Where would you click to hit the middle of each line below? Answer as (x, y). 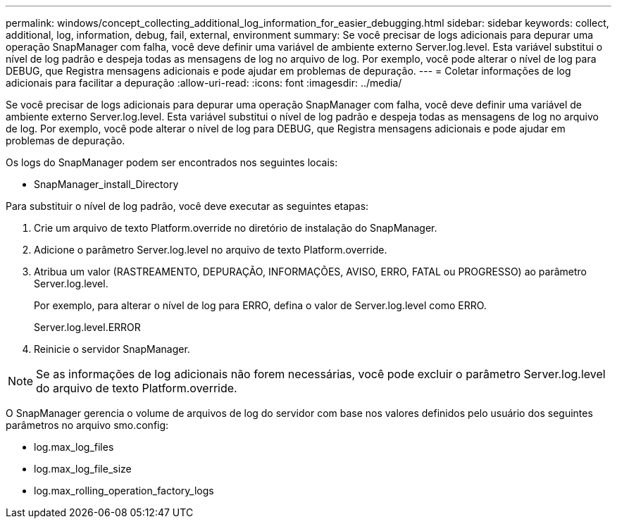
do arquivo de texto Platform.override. (137, 388)
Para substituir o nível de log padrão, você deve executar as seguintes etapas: (187, 206)
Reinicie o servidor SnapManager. (112, 349)
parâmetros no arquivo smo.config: (87, 425)
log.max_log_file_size (83, 469)
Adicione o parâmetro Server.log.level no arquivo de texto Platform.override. (211, 250)
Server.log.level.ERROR (87, 327)
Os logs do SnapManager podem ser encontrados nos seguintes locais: (172, 162)
